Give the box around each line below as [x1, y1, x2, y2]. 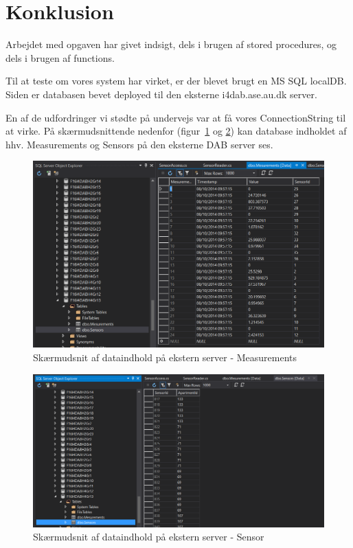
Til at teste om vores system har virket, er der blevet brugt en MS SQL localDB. [5, 73, 347, 88]
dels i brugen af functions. [5, 50, 115, 65]
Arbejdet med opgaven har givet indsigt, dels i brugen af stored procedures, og [5, 37, 337, 52]
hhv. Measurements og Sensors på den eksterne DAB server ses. [5, 137, 273, 151]
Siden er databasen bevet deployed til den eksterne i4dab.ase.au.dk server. [5, 87, 317, 101]
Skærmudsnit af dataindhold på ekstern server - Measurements [33, 350, 297, 364]
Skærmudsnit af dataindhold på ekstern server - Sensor [33, 529, 264, 544]
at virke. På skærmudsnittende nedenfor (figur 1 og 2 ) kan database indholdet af [5, 124, 347, 138]
